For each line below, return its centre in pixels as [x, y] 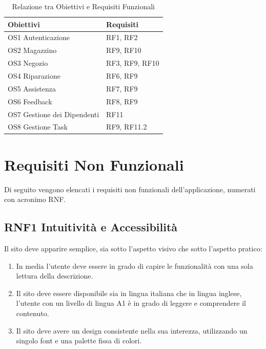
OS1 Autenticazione [39, 37]
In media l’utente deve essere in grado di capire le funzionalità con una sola [135, 265]
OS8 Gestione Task [38, 127]
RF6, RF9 [122, 75]
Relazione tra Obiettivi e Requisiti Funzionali [83, 6]
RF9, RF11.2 [127, 127]
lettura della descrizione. [55, 276]
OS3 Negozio [28, 63]
